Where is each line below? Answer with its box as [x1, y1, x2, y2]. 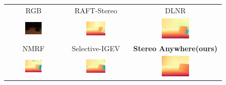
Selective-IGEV [71, 42, 120, 53]
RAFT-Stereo [74, 5, 118, 15]
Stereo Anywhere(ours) [133, 42, 218, 53]
